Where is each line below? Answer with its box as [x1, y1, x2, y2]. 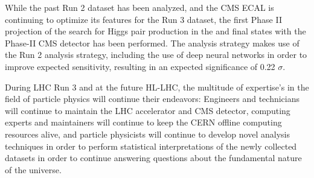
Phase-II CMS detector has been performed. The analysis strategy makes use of [5, 36, 300, 49]
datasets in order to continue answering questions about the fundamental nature [5, 151, 302, 164]
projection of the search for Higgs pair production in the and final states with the [5, 25, 306, 37]
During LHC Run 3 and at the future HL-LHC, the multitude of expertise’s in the [5, 80, 309, 93]
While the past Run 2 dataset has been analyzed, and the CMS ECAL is [5, 1, 274, 13]
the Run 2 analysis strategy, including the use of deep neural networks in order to [5, 48, 307, 61]
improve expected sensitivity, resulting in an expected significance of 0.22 [5, 60, 275, 72]
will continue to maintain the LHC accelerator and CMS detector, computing [5, 104, 290, 116]
